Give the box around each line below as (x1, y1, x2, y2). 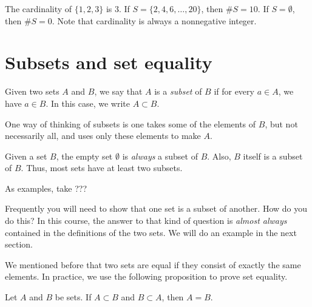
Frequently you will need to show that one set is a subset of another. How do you (5, 202, 308, 215)
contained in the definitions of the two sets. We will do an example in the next (5, 226, 297, 238)
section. (5, 238, 33, 251)
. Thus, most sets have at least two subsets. (21, 161, 183, 174)
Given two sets (5, 85, 59, 98)
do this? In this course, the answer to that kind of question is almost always (5, 214, 287, 227)
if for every (214, 85, 254, 98)
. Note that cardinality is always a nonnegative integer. (52, 14, 257, 27)
